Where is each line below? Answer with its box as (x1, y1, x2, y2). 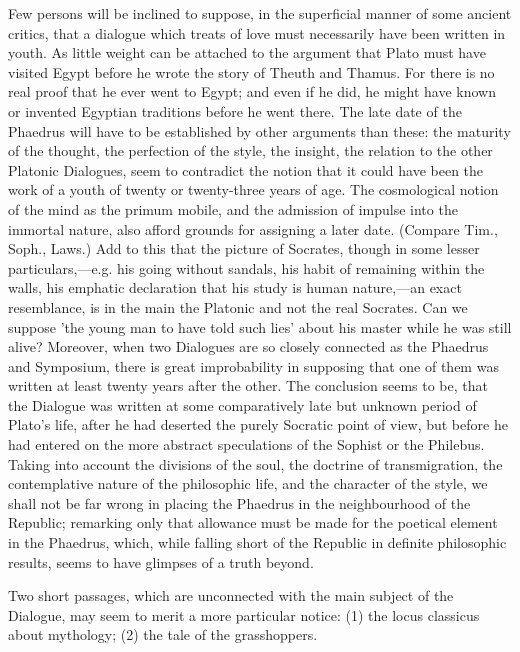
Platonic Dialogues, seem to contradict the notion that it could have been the (8, 159, 484, 180)
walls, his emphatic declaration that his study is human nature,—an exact (8, 277, 462, 298)
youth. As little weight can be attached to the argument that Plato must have (8, 42, 486, 63)
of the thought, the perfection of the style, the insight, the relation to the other (8, 140, 493, 161)
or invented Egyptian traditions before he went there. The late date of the (8, 100, 462, 121)
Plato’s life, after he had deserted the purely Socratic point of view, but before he (8, 414, 508, 435)
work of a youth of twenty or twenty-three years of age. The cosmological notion (8, 179, 499, 200)
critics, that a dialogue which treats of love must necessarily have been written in (8, 22, 506, 43)
